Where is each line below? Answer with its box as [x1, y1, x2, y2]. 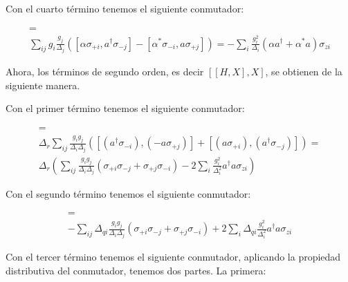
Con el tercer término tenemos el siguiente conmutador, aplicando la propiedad [6, 250, 341, 264]
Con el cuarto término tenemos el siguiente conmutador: [6, 1, 244, 15]
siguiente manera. [6, 77, 80, 92]
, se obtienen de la [265, 64, 342, 78]
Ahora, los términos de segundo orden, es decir [6, 64, 204, 78]
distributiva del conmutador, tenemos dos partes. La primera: [6, 263, 266, 277]
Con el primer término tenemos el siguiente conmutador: [6, 101, 245, 115]
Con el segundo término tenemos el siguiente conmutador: [6, 186, 251, 200]
